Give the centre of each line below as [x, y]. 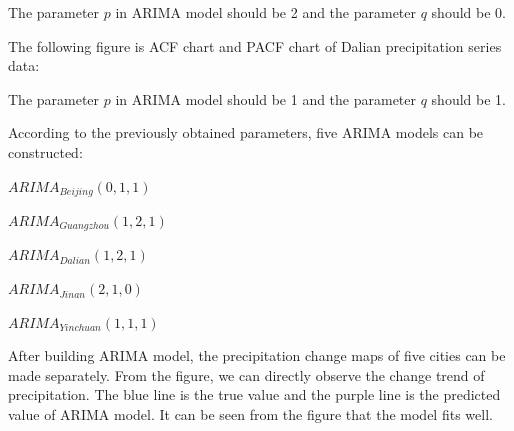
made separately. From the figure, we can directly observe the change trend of [246, 374]
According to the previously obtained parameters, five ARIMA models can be [246, 132]
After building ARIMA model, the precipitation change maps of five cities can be [257, 355]
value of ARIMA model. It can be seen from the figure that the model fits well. [250, 414]
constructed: [45, 151]
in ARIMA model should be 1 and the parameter [266, 98]
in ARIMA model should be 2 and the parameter [266, 12]
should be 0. [468, 12]
